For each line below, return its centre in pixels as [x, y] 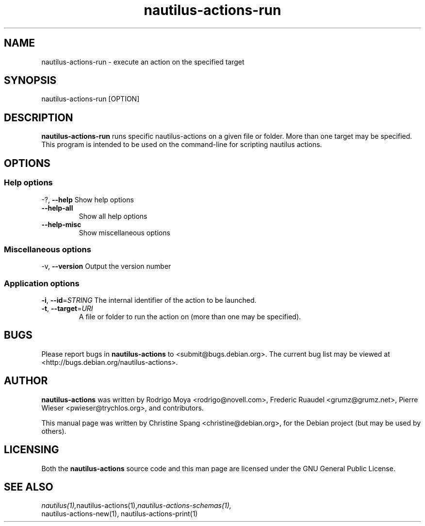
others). [54, 431]
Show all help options [113, 216]
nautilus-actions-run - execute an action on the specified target [143, 62]
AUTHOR [26, 381]
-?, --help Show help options [88, 199]
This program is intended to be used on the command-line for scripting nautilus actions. [182, 145]
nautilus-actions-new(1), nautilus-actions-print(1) [120, 514]
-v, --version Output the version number [106, 266]
